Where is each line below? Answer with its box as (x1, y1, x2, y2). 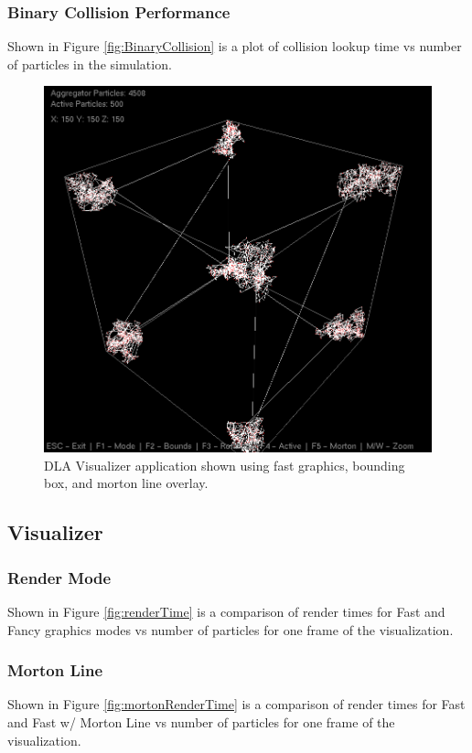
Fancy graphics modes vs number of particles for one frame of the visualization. (7, 620, 454, 639)
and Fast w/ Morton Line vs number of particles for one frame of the (7, 712, 395, 731)
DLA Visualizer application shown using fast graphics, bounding (44, 455, 405, 474)
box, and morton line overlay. (44, 473, 209, 493)
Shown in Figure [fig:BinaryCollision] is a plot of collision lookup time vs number (7, 37, 462, 56)
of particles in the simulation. (7, 54, 172, 73)
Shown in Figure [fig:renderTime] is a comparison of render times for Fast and (7, 601, 445, 620)
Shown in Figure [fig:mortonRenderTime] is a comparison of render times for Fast (7, 695, 466, 714)
